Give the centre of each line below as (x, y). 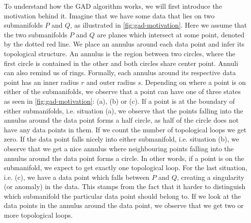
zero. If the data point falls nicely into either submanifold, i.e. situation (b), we (122, 139)
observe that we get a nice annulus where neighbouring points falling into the (119, 148)
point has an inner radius (42, 82)
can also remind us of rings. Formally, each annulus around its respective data (120, 72)
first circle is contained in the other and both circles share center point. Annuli (121, 63)
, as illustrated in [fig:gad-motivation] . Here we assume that (159, 25)
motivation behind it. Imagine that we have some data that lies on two (109, 15)
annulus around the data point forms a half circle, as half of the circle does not (121, 120)
